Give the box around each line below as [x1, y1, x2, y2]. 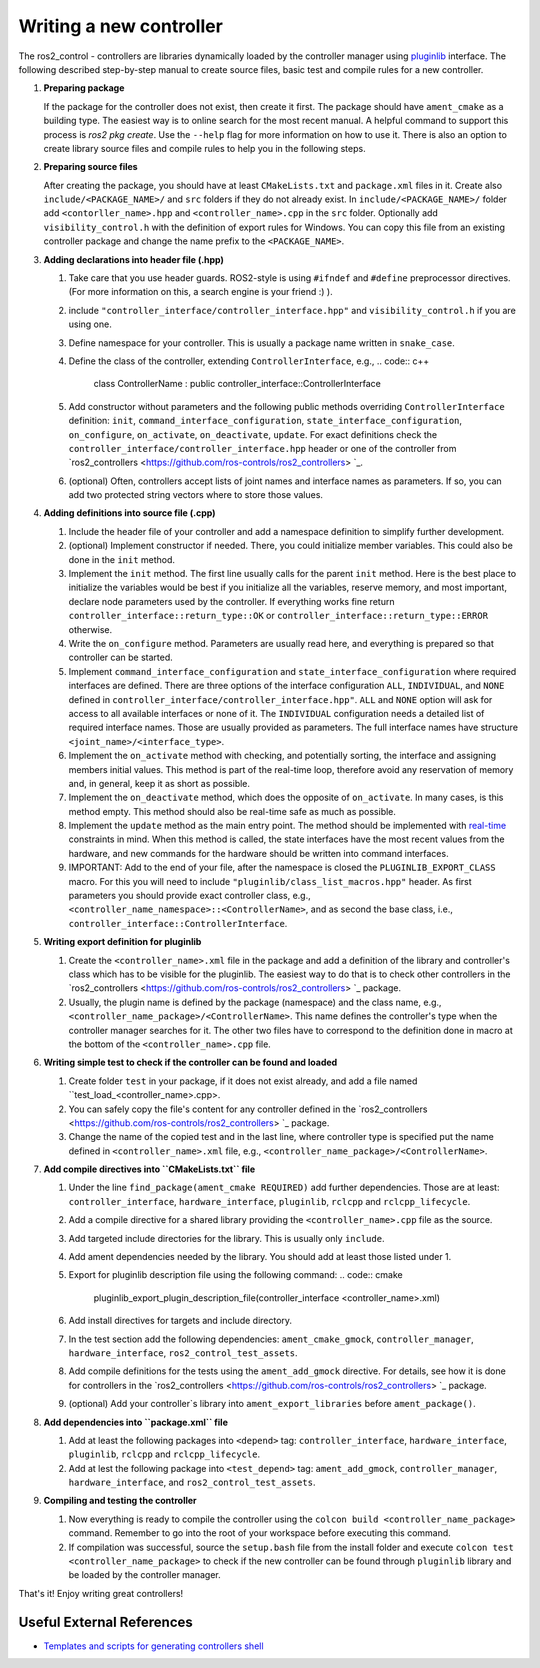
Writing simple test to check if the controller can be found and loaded [43, 1056, 338, 1069]
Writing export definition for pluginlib [43, 936, 202, 948]
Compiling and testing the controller [43, 1495, 197, 1507]
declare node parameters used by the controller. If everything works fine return [68, 595, 395, 607]
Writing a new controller [18, 15, 224, 37]
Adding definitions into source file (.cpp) [43, 507, 216, 519]
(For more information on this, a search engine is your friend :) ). [68, 286, 334, 298]
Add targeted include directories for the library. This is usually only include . [68, 1232, 385, 1244]
